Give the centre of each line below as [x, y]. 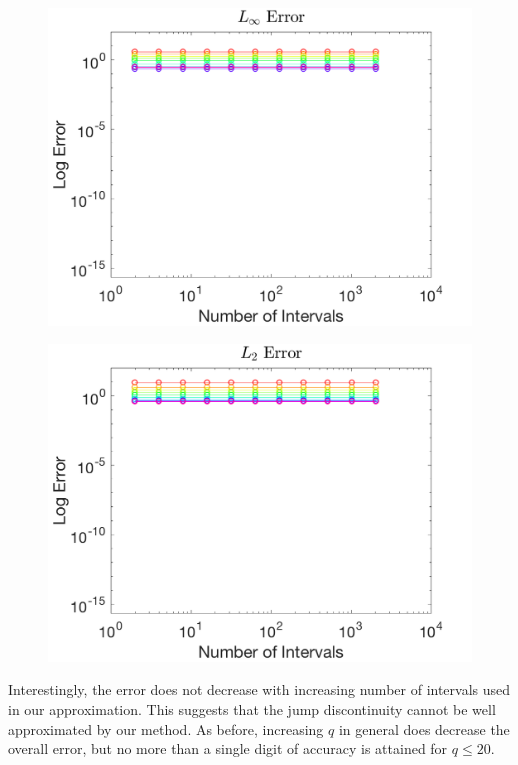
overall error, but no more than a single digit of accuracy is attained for [228, 748]
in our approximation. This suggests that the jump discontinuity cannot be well [252, 708]
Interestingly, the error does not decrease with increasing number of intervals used [259, 689]
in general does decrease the [424, 728]
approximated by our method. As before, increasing [166, 728]
